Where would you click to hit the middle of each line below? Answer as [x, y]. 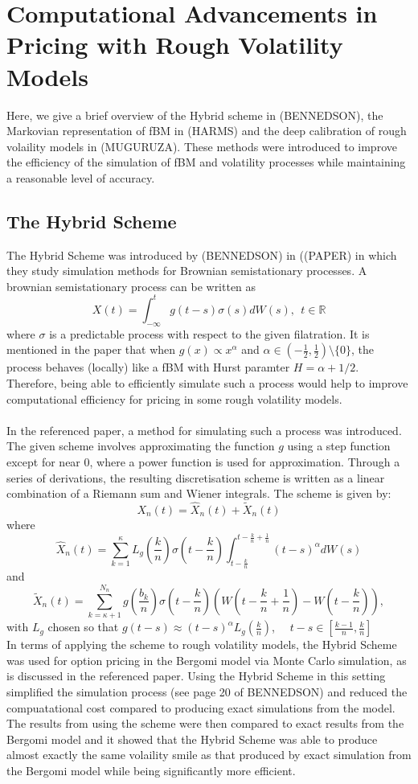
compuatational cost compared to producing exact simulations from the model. [201, 707]
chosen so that [83, 627]
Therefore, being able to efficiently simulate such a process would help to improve [207, 382]
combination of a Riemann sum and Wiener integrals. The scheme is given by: [199, 493]
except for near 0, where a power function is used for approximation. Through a [203, 461]
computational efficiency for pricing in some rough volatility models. [174, 398]
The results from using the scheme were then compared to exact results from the [205, 723]
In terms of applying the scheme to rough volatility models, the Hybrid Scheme [202, 644]
